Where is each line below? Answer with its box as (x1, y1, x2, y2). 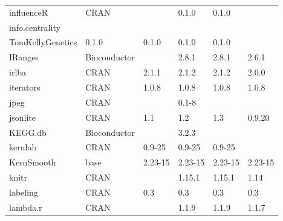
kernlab (9, 141, 37, 153)
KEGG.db (9, 126, 47, 138)
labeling (9, 185, 38, 198)
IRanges (9, 51, 39, 63)
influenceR (9, 5, 48, 18)
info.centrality (9, 21, 60, 33)
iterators (9, 80, 41, 93)
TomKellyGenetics (9, 36, 77, 48)
